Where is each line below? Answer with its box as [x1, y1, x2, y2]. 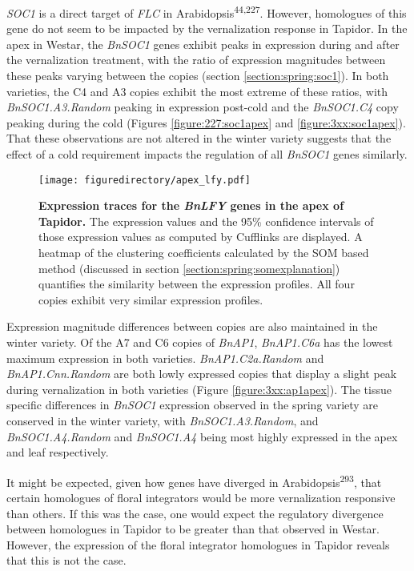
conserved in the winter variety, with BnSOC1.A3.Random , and [6, 412, 319, 428]
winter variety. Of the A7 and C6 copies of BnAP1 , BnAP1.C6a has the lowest [6, 334, 393, 350]
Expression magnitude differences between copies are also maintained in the [6, 318, 378, 335]
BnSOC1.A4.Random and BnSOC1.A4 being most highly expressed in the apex [6, 428, 398, 444]
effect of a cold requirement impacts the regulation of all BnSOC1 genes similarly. [6, 146, 408, 162]
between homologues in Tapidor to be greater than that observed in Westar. [6, 521, 380, 537]
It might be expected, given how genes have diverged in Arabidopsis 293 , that [6, 471, 382, 490]
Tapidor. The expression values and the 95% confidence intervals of [38, 212, 374, 229]
